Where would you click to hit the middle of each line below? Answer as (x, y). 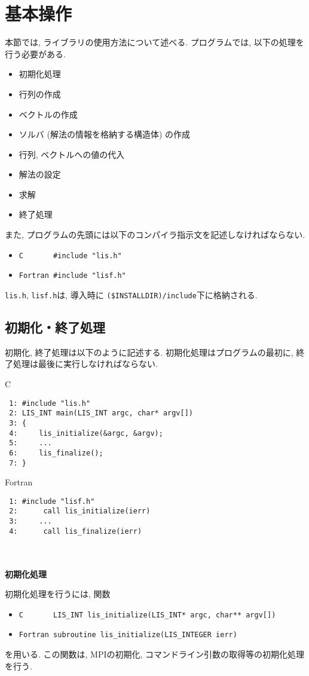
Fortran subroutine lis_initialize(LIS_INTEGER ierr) (128, 635)
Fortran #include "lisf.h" (72, 276)
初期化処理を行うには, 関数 (58, 594)
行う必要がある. (35, 53)
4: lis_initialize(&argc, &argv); (86, 433)
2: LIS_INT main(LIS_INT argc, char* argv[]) (101, 413)
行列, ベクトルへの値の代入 (72, 154)
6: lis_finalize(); (56, 453)
